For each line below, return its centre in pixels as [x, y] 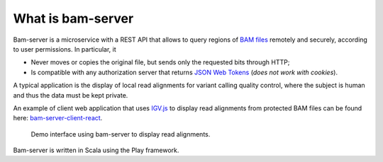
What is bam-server [73, 18]
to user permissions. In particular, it [65, 49]
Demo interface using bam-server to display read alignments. [121, 134]
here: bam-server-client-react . [58, 118]
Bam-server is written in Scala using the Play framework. [96, 150]
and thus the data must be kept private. [71, 95]
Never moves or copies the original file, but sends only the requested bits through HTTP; [160, 62]
